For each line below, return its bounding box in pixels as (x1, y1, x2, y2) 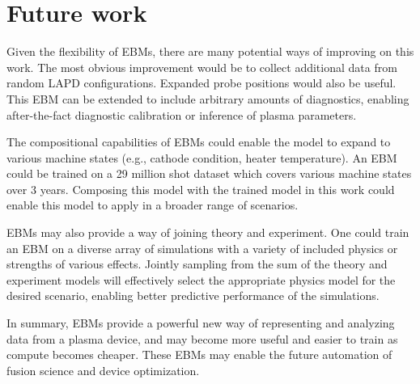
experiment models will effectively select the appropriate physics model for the (6, 271, 396, 288)
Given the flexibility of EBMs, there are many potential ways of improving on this (6, 43, 414, 60)
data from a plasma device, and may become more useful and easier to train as (6, 330, 398, 347)
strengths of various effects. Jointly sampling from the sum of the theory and (6, 255, 388, 272)
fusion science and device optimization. (6, 361, 200, 378)
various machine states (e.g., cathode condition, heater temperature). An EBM (6, 149, 397, 166)
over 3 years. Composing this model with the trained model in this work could (6, 180, 395, 197)
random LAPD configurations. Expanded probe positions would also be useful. (6, 74, 397, 91)
